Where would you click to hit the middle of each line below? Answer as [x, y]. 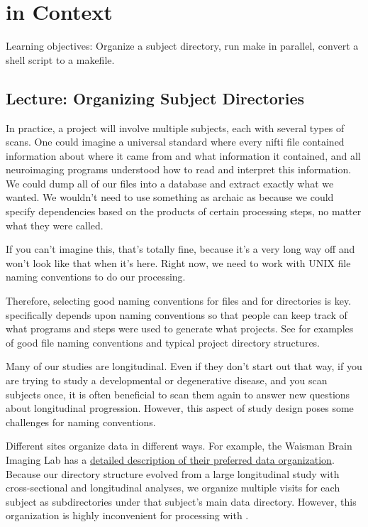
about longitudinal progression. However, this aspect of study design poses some [180, 408]
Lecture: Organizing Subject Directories [155, 98]
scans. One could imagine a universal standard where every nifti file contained [175, 142]
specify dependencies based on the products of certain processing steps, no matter [184, 211]
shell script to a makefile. [60, 59]
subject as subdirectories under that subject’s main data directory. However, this [181, 501]
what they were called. [55, 225]
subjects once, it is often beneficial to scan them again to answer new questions [178, 394]
